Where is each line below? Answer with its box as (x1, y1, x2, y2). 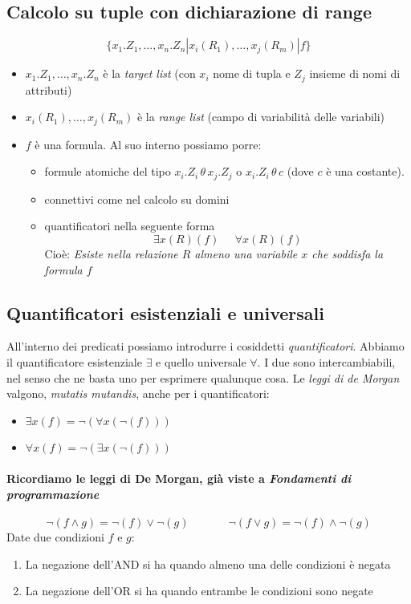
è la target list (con (103, 65, 196, 82)
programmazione (6, 486, 100, 503)
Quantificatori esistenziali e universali (6, 300, 324, 325)
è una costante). (326, 163, 405, 180)
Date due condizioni (6, 529, 104, 545)
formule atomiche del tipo (44, 163, 171, 180)
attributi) (25, 81, 72, 98)
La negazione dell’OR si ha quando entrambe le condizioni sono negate (25, 582, 373, 599)
